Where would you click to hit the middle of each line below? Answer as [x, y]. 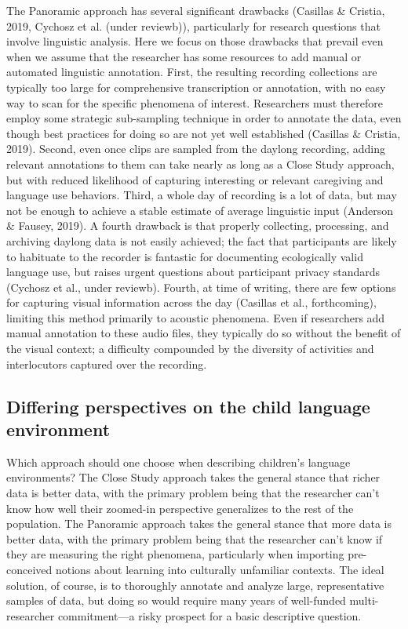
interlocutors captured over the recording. [107, 364]
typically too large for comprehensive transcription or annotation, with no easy [196, 87]
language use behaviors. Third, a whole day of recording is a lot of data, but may [202, 195]
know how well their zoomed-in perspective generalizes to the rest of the [180, 508]
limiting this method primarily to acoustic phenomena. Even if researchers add [196, 317]
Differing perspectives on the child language [188, 406]
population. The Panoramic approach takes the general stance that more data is [199, 524]
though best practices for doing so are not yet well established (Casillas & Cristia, [204, 133]
